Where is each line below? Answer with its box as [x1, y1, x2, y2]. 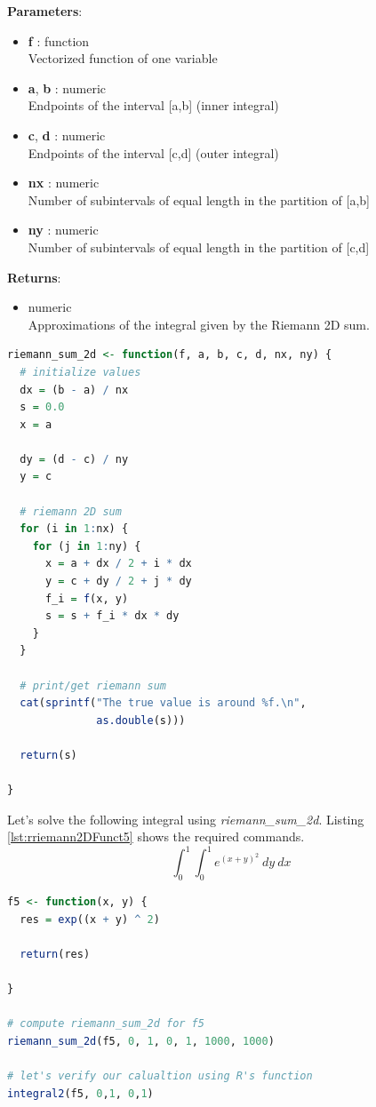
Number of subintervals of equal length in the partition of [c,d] [28, 237, 370, 256]
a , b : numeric [28, 78, 107, 97]
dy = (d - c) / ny [20, 452, 129, 466]
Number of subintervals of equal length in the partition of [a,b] [28, 190, 370, 209]
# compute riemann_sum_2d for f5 [7, 1017, 204, 1031]
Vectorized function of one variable [28, 49, 218, 68]
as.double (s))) [96, 713, 186, 727]
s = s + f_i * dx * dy [44, 609, 180, 623]
